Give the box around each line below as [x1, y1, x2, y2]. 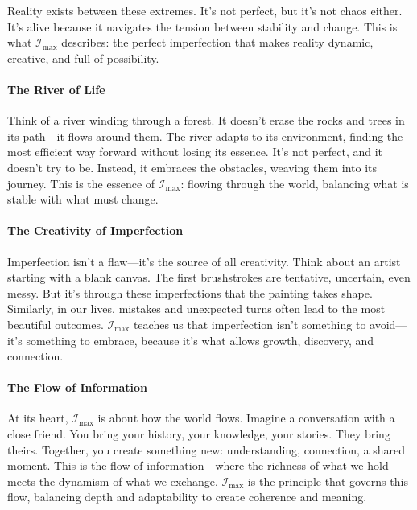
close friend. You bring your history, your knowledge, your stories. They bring [7, 426, 390, 442]
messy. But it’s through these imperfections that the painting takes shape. [7, 284, 373, 301]
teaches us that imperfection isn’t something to [133, 315, 366, 332]
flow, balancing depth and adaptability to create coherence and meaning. [7, 488, 367, 505]
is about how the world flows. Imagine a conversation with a [97, 409, 395, 426]
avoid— [370, 315, 407, 332]
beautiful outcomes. [7, 315, 104, 332]
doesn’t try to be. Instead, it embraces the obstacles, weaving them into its [7, 158, 377, 175]
